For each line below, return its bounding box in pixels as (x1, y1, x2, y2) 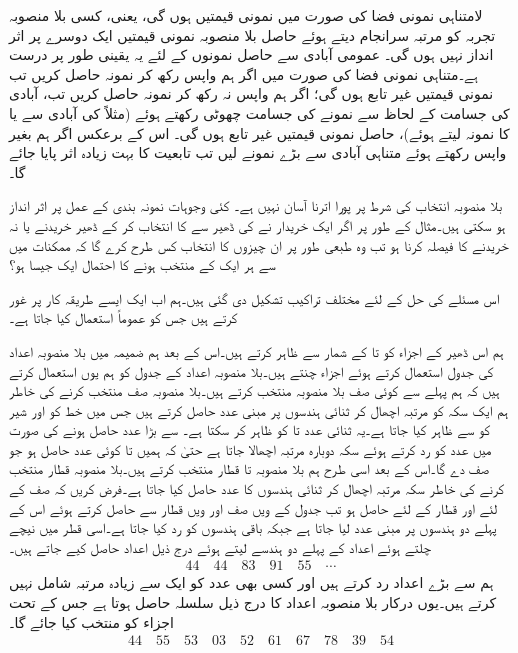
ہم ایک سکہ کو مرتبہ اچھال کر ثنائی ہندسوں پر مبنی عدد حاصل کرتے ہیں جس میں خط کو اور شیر (9, 399, 509, 420)
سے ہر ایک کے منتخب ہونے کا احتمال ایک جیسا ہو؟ (9, 254, 276, 275)
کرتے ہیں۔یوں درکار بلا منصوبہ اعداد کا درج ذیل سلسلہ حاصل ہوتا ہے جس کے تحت (9, 592, 497, 613)
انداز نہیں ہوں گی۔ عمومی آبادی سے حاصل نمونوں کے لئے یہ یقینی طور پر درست (9, 44, 494, 65)
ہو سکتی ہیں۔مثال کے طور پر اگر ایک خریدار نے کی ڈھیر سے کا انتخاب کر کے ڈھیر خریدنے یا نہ (9, 214, 506, 235)
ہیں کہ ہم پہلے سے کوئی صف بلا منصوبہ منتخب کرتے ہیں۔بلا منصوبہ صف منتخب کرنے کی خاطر (9, 380, 500, 401)
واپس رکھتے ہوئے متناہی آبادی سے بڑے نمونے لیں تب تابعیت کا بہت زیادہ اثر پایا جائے (9, 142, 507, 163)
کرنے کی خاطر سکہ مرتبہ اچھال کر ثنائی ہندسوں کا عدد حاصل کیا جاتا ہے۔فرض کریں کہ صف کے (9, 478, 505, 499)
